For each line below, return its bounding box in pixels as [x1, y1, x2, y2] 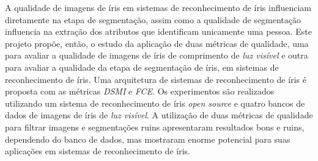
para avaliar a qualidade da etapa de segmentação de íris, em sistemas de [5, 60, 279, 73]
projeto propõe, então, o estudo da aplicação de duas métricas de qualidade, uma [5, 37, 309, 49]
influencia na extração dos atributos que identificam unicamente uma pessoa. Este [5, 25, 312, 38]
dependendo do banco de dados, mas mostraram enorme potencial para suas [5, 132, 290, 145]
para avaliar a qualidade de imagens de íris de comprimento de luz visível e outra [5, 49, 308, 62]
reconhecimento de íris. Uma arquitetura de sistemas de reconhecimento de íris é [5, 73, 306, 85]
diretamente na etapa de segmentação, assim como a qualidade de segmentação [5, 13, 301, 26]
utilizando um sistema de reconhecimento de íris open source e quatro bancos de [5, 96, 305, 109]
